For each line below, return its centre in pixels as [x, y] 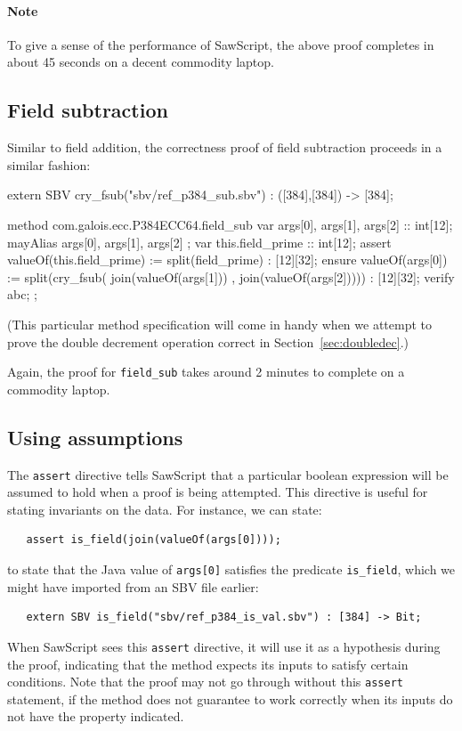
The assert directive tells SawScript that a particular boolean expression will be [228, 474]
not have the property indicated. [96, 716]
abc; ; [22, 294]
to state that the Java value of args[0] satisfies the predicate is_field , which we [231, 569]
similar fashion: [49, 164]
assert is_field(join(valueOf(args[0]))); [154, 540]
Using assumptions [95, 437]
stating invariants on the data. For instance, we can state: [165, 509]
